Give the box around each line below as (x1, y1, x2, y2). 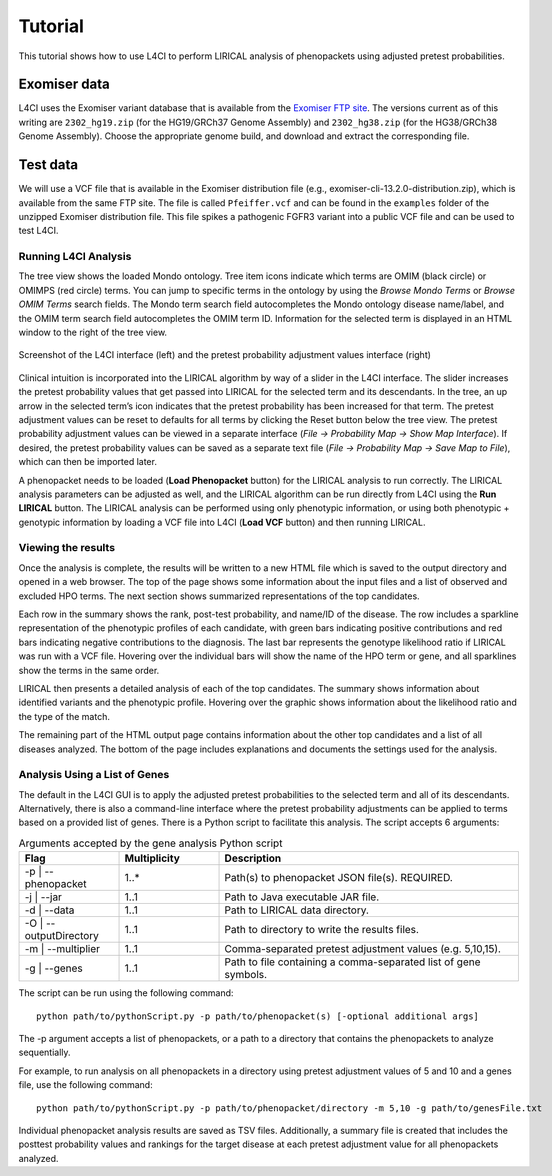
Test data (18, 156, 79, 174)
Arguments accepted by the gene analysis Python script (18, 836, 283, 850)
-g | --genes (24, 961, 84, 975)
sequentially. (18, 1046, 71, 1059)
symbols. (224, 968, 268, 982)
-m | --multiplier (24, 942, 100, 956)
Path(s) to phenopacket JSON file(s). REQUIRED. (224, 871, 454, 885)
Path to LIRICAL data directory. (224, 903, 370, 917)
